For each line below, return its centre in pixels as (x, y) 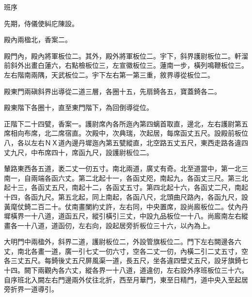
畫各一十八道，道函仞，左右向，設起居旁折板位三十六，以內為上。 (109, 225)
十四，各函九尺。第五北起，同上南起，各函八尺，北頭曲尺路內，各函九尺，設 (126, 196)
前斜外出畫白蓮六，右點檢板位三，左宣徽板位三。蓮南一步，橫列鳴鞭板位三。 (126, 65)
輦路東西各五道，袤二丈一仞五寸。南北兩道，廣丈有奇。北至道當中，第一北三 (126, 168)
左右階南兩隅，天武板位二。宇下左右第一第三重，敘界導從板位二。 (109, 74)
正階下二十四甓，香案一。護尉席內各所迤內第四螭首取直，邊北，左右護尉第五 (126, 123)
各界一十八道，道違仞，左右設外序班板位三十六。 (170, 270)
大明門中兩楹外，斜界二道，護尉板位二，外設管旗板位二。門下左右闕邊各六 (123, 242)
